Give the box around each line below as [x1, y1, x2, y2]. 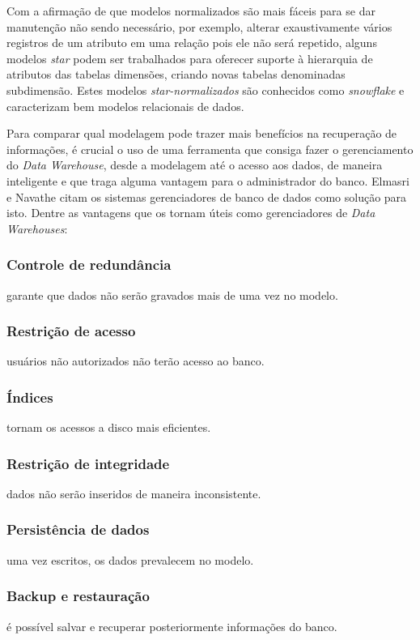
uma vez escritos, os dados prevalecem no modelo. [6, 551, 254, 568]
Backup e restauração [6, 586, 150, 606]
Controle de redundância [6, 254, 172, 275]
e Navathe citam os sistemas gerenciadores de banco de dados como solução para [6, 188, 407, 205]
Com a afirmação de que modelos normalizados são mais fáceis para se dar [6, 2, 375, 19]
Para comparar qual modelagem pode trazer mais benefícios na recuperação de [6, 125, 397, 142]
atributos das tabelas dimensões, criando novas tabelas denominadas [6, 66, 346, 83]
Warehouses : [6, 220, 68, 237]
